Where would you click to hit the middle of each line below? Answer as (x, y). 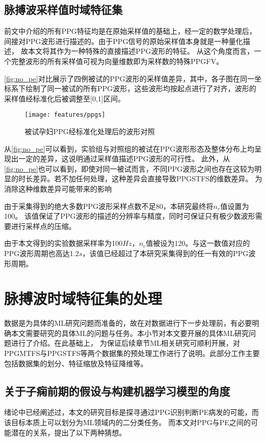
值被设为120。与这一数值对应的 (198, 243)
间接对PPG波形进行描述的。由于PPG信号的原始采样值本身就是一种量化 (124, 41)
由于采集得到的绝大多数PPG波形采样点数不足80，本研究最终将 (109, 206)
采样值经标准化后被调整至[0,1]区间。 (65, 98)
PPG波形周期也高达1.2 (42, 253)
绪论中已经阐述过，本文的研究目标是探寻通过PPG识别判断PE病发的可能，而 (132, 412)
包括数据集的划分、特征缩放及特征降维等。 (76, 363)
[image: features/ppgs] (65, 115)
